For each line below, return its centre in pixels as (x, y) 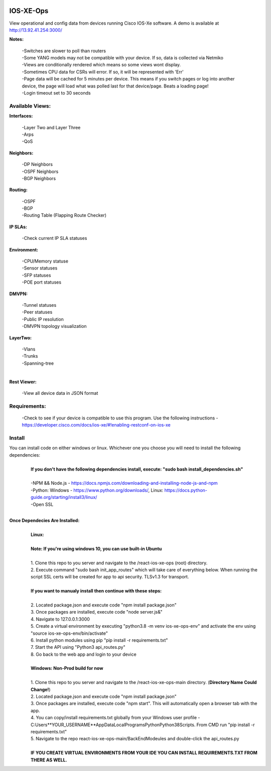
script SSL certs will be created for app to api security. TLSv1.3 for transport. (110, 577)
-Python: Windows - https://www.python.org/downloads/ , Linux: (97, 490)
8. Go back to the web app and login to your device (84, 654)
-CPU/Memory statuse (45, 261)
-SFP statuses (36, 275)
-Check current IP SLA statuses (54, 238)
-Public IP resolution (43, 319)
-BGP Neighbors (39, 178)
